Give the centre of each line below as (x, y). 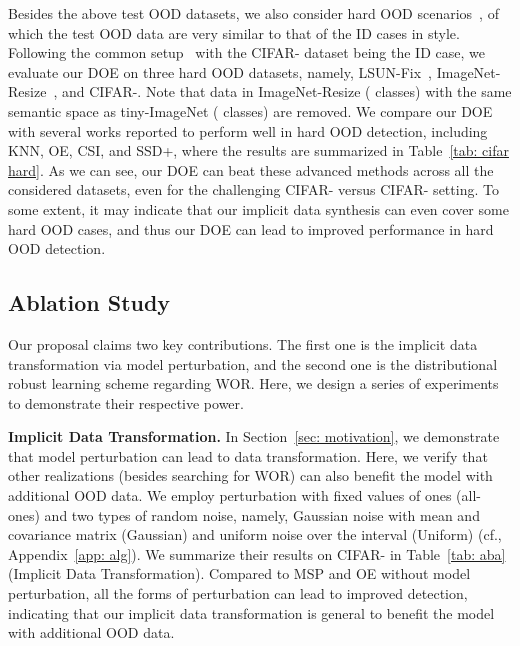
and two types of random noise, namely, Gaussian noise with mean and (262, 514)
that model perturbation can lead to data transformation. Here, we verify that (248, 455)
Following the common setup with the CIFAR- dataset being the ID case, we (246, 52)
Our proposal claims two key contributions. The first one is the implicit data (243, 343)
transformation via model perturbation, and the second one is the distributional (253, 363)
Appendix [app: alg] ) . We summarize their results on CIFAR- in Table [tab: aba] (257, 553)
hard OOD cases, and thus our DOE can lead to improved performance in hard (251, 228)
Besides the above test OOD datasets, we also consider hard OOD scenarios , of (253, 13)
